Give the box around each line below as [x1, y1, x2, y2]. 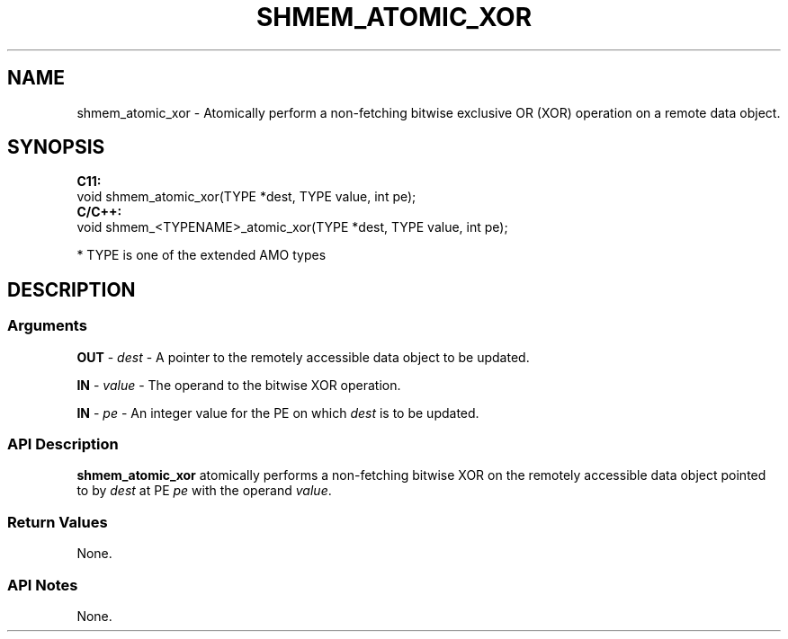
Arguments [7, 316, 87, 335]
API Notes [7, 575, 78, 594]
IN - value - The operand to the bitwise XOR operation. [76, 377, 401, 393]
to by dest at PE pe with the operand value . [76, 483, 332, 499]
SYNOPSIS [7, 136, 105, 159]
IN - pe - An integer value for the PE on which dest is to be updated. [76, 404, 479, 421]
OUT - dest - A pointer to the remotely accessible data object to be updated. [76, 349, 530, 365]
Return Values [7, 512, 108, 531]
